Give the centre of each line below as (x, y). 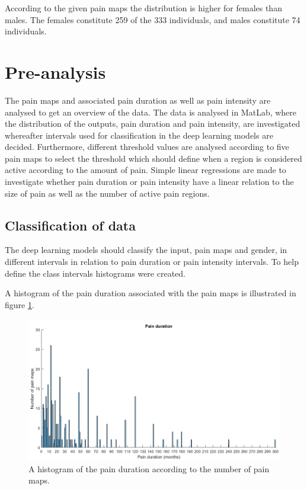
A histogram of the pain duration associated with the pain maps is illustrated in (151, 293)
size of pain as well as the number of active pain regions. (107, 193)
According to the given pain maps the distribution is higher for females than (143, 8)
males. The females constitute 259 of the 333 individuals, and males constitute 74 (153, 19)
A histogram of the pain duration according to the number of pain (149, 468)
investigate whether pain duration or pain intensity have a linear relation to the (149, 182)
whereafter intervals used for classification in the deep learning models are (139, 135)
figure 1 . (20, 304)
